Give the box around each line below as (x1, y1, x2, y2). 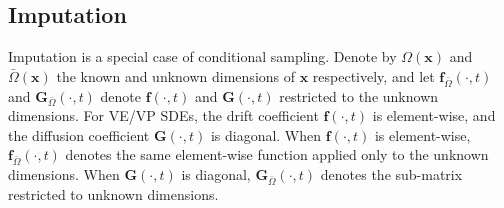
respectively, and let (312, 65, 435, 86)
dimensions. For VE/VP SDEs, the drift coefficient (8, 105, 319, 126)
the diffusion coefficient (8, 124, 150, 145)
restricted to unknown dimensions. (8, 183, 219, 204)
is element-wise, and (372, 105, 496, 126)
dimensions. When (8, 164, 120, 185)
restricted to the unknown (279, 85, 439, 106)
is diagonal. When (210, 124, 322, 145)
